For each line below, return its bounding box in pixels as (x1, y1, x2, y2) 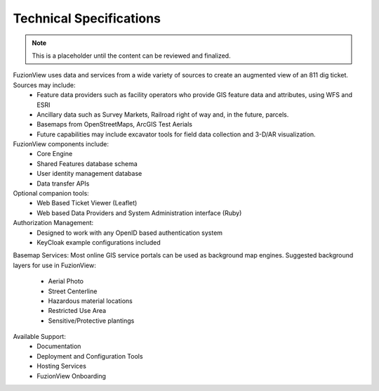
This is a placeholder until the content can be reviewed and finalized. (32, 51, 231, 60)
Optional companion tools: (13, 189, 89, 198)
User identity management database (36, 169, 142, 178)
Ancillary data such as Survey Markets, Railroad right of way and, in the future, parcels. (36, 110, 289, 119)
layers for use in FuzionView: (13, 261, 96, 269)
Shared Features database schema (36, 159, 138, 168)
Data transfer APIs (36, 179, 90, 188)
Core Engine (36, 150, 73, 158)
